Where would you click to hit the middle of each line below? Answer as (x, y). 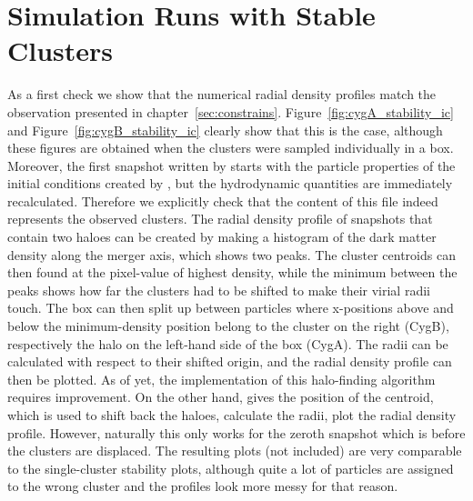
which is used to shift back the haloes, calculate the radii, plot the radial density (232, 415)
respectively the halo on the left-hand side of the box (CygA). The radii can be (228, 343)
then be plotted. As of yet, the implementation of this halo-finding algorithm (221, 379)
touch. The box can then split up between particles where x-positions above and (231, 308)
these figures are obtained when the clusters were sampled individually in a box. (231, 148)
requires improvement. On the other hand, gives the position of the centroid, (221, 397)
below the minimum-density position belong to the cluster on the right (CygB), (228, 326)
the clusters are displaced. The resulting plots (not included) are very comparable (235, 451)
